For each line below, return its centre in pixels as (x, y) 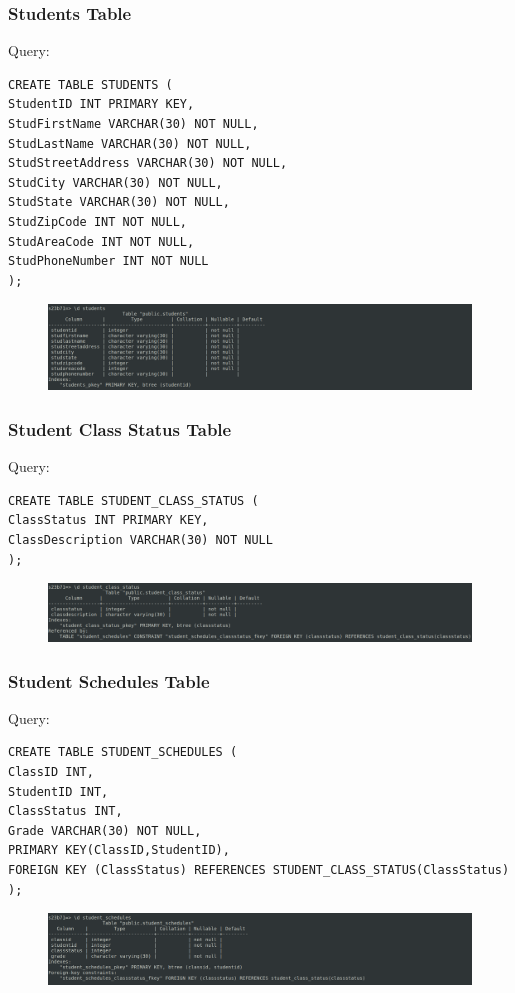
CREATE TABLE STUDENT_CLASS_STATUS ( (133, 500)
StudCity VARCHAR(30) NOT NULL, (115, 182)
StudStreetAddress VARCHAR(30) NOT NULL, (148, 163)
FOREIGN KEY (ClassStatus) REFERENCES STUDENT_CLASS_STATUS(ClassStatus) (259, 870)
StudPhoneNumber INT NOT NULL (108, 261)
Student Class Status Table (120, 428)
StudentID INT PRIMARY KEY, (101, 104)
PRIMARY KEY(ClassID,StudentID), (119, 850)
